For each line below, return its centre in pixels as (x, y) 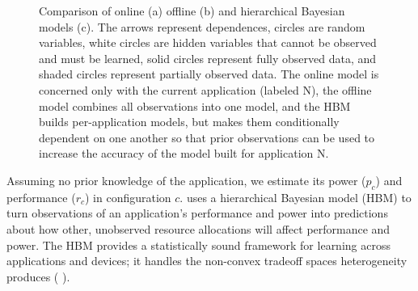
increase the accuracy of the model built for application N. (184, 153)
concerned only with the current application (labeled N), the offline (205, 89)
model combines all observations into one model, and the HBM (195, 105)
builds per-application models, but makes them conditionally (189, 122)
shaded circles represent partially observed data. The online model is (209, 74)
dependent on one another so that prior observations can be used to (207, 137)
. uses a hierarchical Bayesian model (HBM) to (296, 197)
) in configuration (128, 197)
